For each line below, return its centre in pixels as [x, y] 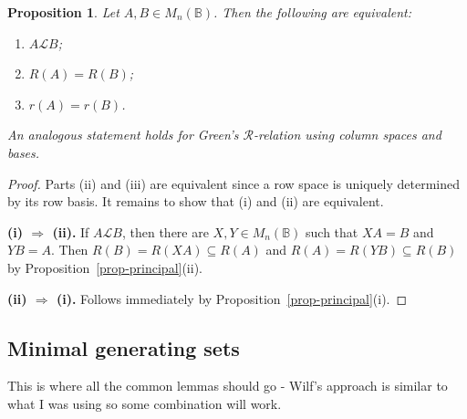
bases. [24, 152]
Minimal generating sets [124, 347]
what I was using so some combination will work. [145, 403]
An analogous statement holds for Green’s [123, 135]
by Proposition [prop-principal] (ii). [105, 267]
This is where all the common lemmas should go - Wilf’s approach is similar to [228, 386]
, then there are [165, 231]
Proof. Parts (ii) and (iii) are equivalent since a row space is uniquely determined [234, 183]
